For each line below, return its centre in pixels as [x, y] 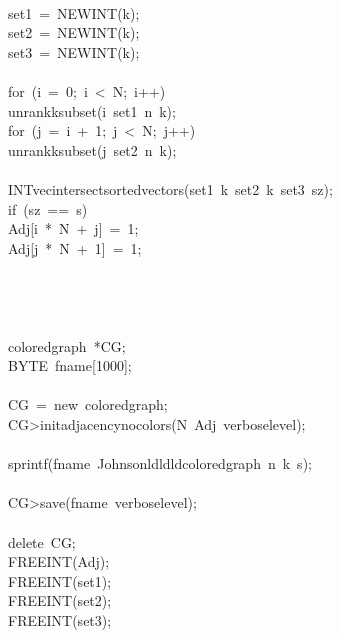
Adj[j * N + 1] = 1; [75, 247]
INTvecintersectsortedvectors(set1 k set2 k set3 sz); [170, 188]
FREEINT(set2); [60, 600]
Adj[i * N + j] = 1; [73, 228]
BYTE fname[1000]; [70, 365]
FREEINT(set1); [60, 580]
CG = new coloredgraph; [88, 404]
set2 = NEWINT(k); [74, 32]
